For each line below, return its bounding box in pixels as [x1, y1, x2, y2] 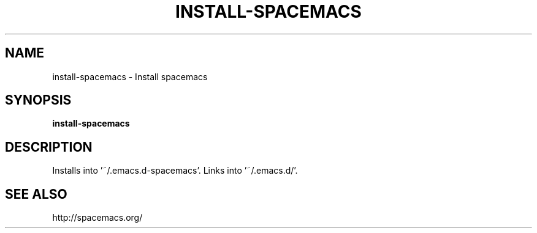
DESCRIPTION [5, 139, 93, 155]
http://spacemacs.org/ [52, 212, 143, 223]
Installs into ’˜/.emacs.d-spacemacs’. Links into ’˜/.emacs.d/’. [52, 165, 298, 176]
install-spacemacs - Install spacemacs [52, 71, 208, 82]
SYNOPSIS [5, 92, 72, 108]
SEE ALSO [5, 186, 67, 202]
